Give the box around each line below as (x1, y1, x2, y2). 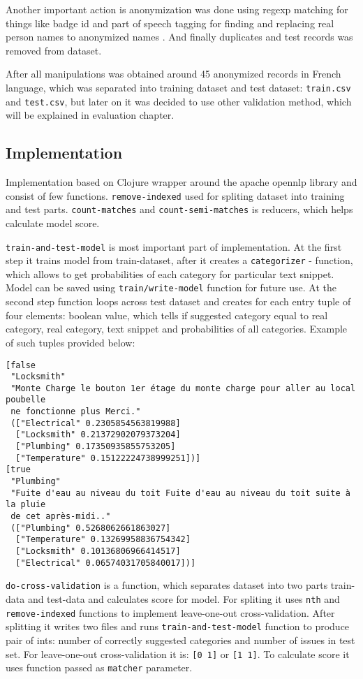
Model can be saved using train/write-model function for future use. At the (6, 280, 336, 295)
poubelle (6, 395, 46, 405)
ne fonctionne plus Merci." (10, 407, 141, 417)
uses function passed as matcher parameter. (6, 660, 193, 675)
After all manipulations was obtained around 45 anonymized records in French (6, 66, 341, 81)
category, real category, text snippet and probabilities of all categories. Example (6, 321, 348, 336)
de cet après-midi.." (10, 511, 111, 522)
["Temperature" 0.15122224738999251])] (15, 453, 201, 463)
